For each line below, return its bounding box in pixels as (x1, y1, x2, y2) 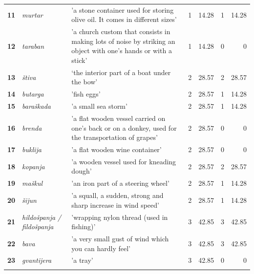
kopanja (22, 161, 45, 171)
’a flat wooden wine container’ (71, 144, 162, 154)
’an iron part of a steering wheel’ (71, 178, 169, 188)
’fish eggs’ (71, 89, 101, 99)
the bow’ (71, 77, 98, 87)
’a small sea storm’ (71, 101, 127, 111)
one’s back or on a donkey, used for (71, 122, 177, 133)
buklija (22, 144, 42, 154)
